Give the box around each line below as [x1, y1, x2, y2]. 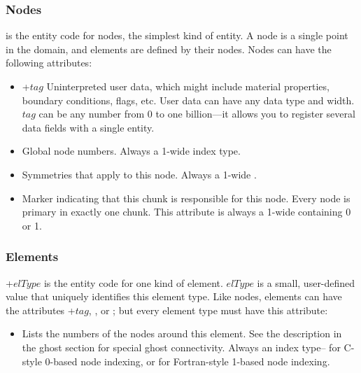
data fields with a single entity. [22, 120, 155, 134]
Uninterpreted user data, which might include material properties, [46, 79, 330, 93]
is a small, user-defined [257, 275, 355, 290]
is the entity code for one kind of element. [43, 275, 223, 290]
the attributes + [6, 302, 76, 317]
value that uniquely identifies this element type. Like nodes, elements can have [6, 289, 342, 304]
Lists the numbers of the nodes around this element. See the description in [22, 326, 342, 341]
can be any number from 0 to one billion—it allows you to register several [38, 106, 355, 121]
